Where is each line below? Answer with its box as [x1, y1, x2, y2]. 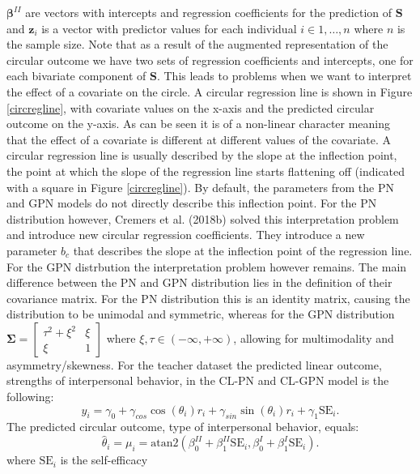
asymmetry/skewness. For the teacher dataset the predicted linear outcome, [6, 356, 382, 373]
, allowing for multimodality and [233, 329, 394, 346]
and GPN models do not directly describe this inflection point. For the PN [6, 194, 377, 211]
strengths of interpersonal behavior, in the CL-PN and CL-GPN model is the [6, 372, 389, 389]
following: [6, 388, 54, 405]
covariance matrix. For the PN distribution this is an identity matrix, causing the [6, 289, 410, 306]
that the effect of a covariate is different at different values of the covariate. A [6, 130, 392, 147]
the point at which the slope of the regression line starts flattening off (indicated [6, 162, 405, 179]
